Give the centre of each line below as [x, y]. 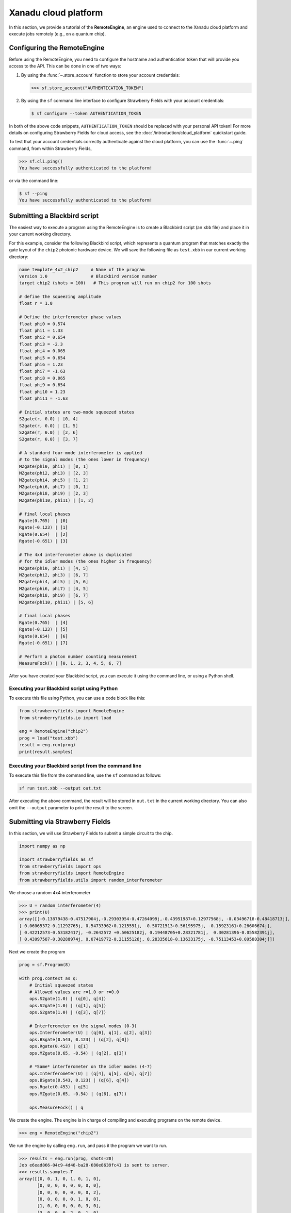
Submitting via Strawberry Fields [60, 822]
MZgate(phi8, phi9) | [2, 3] [54, 493]
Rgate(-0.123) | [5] [43, 629]
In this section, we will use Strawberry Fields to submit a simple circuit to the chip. [91, 833]
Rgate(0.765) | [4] [43, 623]
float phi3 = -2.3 [41, 344]
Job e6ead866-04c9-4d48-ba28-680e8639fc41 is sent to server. [95, 1165]
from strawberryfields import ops [60, 866]
